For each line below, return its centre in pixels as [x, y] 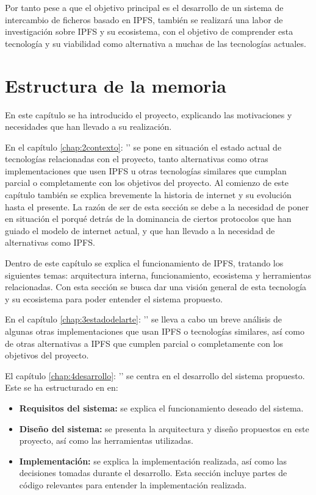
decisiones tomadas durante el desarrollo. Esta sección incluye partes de [153, 473]
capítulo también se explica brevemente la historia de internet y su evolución [148, 195]
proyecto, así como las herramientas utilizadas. [106, 440]
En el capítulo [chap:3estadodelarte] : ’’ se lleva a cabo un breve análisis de [144, 319]
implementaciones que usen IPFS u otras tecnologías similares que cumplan [146, 170]
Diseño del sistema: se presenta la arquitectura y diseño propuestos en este [164, 428]
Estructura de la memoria [116, 85]
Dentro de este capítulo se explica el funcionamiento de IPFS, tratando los [144, 263]
